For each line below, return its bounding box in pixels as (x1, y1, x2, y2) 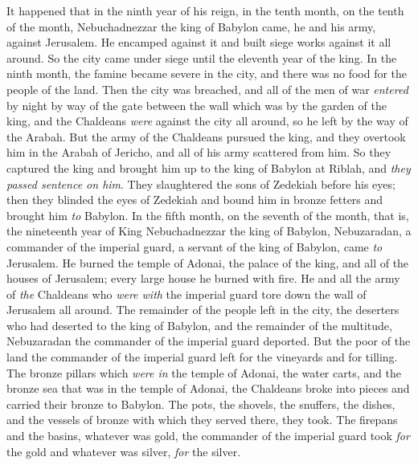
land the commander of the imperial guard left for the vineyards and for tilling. (6, 349, 398, 365)
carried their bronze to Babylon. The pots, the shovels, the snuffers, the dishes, (6, 395, 395, 412)
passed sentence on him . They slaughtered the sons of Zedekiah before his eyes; (6, 175, 395, 192)
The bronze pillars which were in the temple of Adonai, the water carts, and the (6, 364, 401, 381)
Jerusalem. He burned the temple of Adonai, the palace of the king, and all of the (6, 254, 409, 271)
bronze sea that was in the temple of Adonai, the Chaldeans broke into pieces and (6, 380, 410, 397)
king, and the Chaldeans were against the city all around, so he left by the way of (6, 112, 408, 129)
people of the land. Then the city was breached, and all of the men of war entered (6, 80, 408, 97)
